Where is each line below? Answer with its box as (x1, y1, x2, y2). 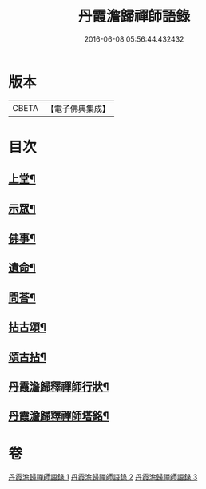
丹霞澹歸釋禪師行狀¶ (8, 380, 109, 393)
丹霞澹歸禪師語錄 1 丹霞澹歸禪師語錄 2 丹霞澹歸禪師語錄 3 (8, 472, 198, 482)
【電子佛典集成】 (46, 103, 110, 114)
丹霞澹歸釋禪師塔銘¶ (8, 409, 109, 423)
